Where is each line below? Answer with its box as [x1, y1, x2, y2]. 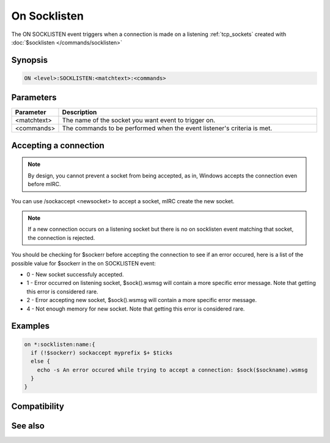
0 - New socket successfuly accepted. [26, 270, 124, 278]
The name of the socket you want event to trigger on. [62, 116, 216, 124]
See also [11, 420, 45, 431]
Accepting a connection [11, 140, 105, 151]
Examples [11, 321, 50, 331]
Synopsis [11, 55, 48, 65]
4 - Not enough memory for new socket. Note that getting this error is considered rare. [26, 305, 245, 312]
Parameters [11, 92, 57, 103]
